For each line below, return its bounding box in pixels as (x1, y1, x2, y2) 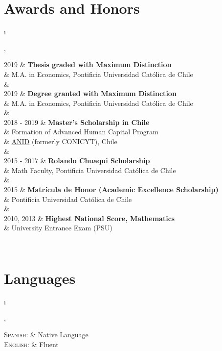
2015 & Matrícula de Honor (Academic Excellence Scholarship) (4, 184, 219, 195)
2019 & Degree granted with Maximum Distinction (4, 88, 177, 99)
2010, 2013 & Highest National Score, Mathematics (4, 213, 175, 223)
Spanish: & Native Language (4, 329, 89, 339)
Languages (4, 268, 76, 288)
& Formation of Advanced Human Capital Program (4, 126, 158, 137)
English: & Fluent (4, 339, 59, 349)
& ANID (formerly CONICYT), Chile (4, 136, 117, 147)
